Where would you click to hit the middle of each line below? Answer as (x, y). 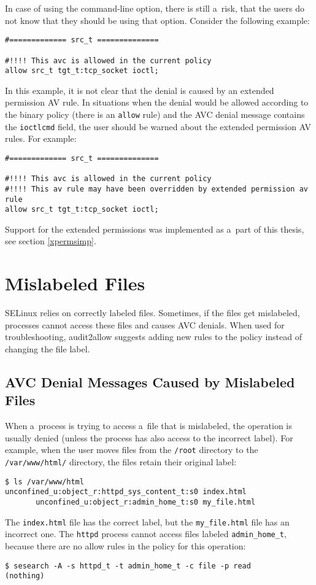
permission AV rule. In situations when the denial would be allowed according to (157, 102)
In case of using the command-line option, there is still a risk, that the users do (155, 8)
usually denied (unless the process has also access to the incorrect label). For (149, 437)
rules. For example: (41, 138)
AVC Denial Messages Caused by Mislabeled (150, 382)
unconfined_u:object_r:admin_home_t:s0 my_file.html (146, 502)
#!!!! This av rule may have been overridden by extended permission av (156, 189)
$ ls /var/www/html (44, 482)
